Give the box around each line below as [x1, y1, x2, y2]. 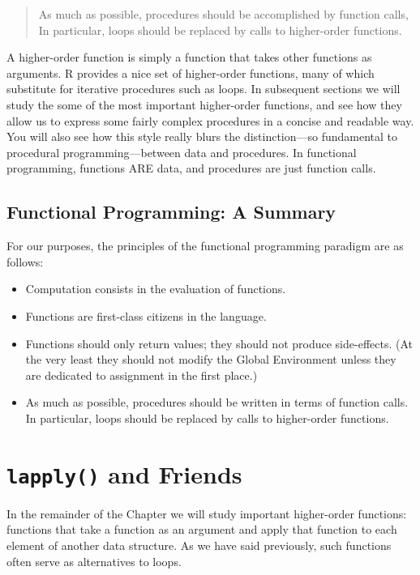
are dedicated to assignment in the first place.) [25, 366, 258, 383]
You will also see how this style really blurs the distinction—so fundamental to [6, 128, 398, 145]
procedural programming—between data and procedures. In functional [6, 143, 357, 160]
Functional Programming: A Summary [6, 199, 336, 224]
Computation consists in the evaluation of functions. [25, 280, 286, 297]
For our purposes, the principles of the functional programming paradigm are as [6, 237, 404, 254]
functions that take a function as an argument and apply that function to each [6, 521, 397, 538]
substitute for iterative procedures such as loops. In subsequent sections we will [6, 80, 401, 97]
